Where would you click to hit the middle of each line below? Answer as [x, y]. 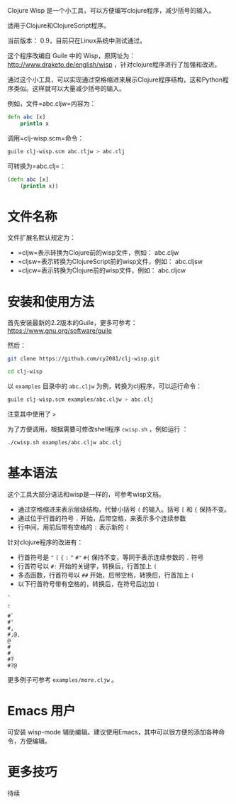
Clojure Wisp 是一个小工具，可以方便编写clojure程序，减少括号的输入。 [111, 10]
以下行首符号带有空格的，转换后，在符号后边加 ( [88, 583]
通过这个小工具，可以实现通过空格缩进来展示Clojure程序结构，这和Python [115, 79]
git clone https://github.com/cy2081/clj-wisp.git [84, 359]
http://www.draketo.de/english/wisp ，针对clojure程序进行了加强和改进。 [114, 65]
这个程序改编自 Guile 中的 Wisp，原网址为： [72, 56]
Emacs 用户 [41, 711]
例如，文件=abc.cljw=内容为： [52, 104]
